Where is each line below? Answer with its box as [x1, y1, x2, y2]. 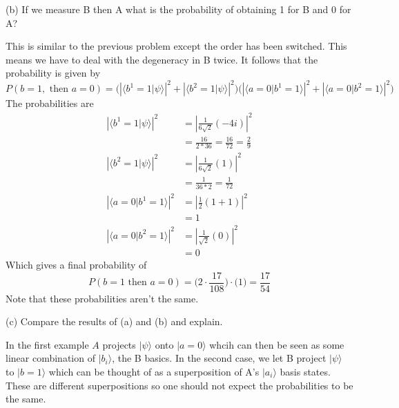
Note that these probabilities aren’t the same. [6, 291, 199, 305]
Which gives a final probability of [6, 257, 147, 271]
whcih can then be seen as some [209, 337, 344, 351]
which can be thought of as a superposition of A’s [48, 365, 260, 378]
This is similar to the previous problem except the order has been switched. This [6, 39, 347, 53]
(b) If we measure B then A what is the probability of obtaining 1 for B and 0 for [6, 2, 351, 16]
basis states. [280, 365, 331, 378]
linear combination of [6, 351, 95, 365]
